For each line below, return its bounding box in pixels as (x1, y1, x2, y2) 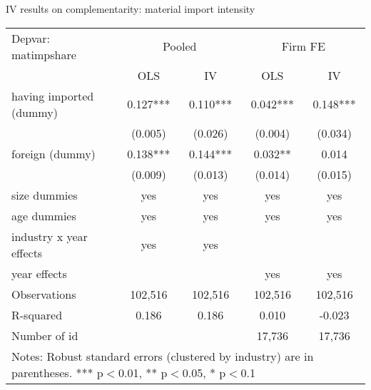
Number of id (11, 327, 78, 344)
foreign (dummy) (11, 145, 96, 162)
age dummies (11, 207, 76, 224)
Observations (11, 285, 76, 302)
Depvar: (11, 29, 51, 46)
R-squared (11, 306, 63, 323)
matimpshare (11, 46, 76, 63)
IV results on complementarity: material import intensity (6, 1, 255, 16)
